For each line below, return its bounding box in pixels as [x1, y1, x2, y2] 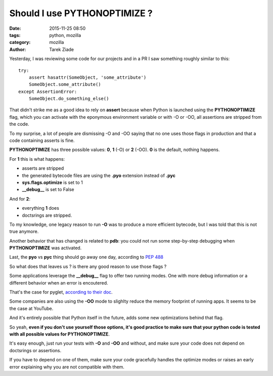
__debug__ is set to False [22, 186, 74, 193]
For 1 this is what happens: [9, 156, 65, 162]
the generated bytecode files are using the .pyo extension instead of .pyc [22, 172, 176, 178]
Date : [9, 25, 21, 31]
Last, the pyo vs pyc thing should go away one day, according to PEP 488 [9, 254, 164, 260]
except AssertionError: [18, 88, 77, 95]
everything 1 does [22, 205, 59, 211]
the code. [9, 121, 30, 127]
